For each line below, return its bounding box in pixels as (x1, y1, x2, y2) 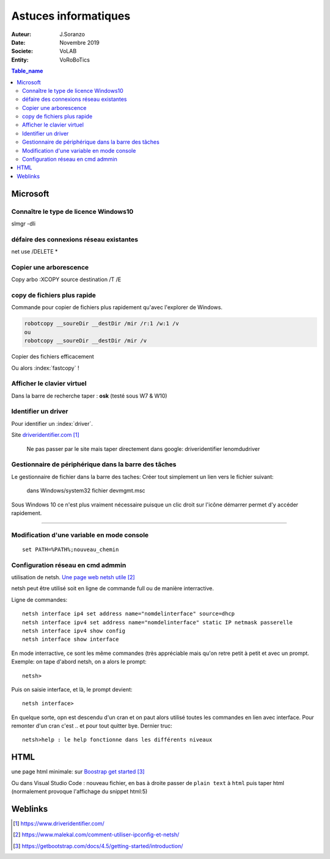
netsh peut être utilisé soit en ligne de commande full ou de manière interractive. (11, 585, 214, 592)
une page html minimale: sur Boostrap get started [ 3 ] (11, 768, 145, 775)
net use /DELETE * (11, 248, 58, 255)
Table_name (11, 67, 43, 75)
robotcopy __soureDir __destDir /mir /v (24, 337, 147, 345)
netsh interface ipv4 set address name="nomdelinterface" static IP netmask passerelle (22, 619, 293, 626)
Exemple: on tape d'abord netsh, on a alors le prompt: (11, 658, 147, 665)
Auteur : (11, 31, 32, 38)
